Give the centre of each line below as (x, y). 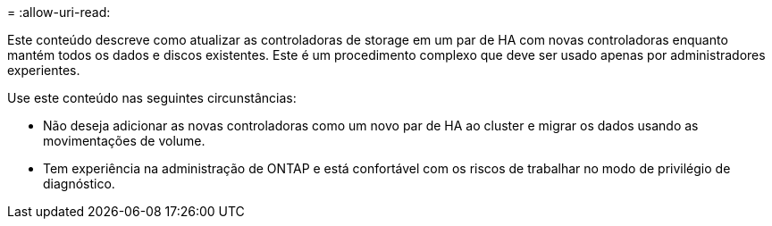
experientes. (44, 70)
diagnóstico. (79, 184)
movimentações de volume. (124, 141)
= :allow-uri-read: (59, 12)
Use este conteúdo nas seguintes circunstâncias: (152, 98)
